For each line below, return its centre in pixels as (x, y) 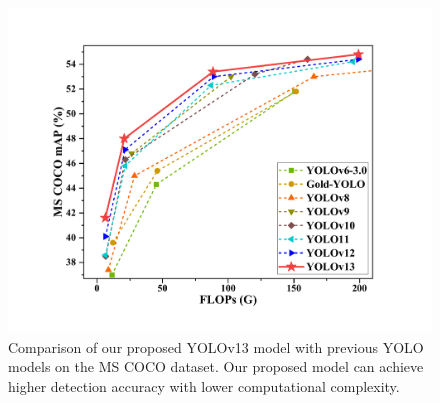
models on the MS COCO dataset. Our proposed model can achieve (216, 366)
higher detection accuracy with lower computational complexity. (204, 385)
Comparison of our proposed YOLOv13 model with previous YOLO (216, 346)
